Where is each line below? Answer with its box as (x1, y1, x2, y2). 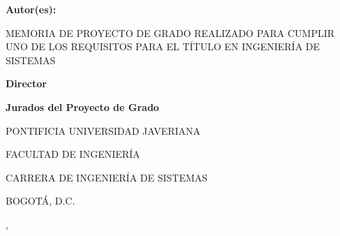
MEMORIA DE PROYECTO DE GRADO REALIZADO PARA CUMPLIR (6, 25, 335, 40)
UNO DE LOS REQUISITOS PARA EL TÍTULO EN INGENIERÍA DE (6, 39, 320, 54)
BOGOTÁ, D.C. (6, 193, 75, 208)
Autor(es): (6, 2, 57, 16)
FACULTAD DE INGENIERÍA (6, 147, 140, 161)
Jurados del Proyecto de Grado (6, 99, 159, 114)
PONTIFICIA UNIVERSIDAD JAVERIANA (6, 123, 201, 138)
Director (6, 76, 47, 91)
